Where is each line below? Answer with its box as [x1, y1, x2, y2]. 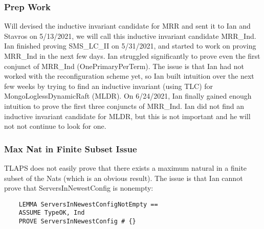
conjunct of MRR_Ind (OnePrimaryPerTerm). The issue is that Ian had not [4, 60, 245, 71]
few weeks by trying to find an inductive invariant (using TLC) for [4, 80, 213, 91]
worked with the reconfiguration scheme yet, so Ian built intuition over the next [4, 71, 254, 81]
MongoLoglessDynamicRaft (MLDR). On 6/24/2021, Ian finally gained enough [4, 90, 252, 101]
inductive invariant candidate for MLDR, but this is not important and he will [4, 110, 251, 121]
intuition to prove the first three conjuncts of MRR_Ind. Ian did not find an [4, 100, 244, 111]
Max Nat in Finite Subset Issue [4, 142, 137, 155]
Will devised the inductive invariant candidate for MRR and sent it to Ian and [4, 20, 251, 31]
